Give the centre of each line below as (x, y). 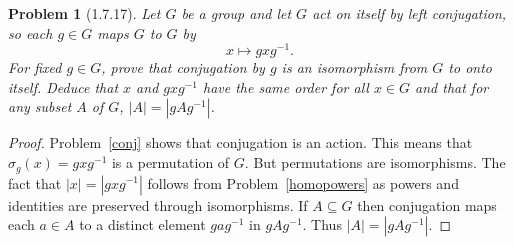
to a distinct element (142, 224)
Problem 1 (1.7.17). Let (84, 13)
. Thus (322, 224)
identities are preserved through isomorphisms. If (158, 204)
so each (30, 32)
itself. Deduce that (63, 86)
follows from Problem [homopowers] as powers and (303, 182)
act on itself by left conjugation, (409, 13)
